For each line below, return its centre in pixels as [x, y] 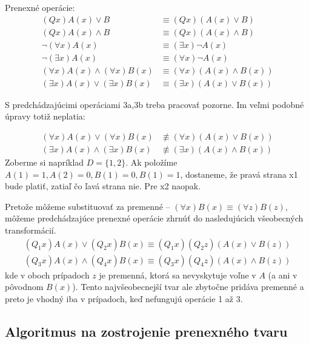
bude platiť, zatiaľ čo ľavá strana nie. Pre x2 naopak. [103, 186]
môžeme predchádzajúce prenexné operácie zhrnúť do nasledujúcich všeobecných [154, 218]
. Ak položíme [151, 162]
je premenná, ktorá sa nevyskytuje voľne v [178, 275]
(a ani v [283, 275]
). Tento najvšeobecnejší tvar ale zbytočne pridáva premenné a [188, 287]
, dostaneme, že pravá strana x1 [239, 174]
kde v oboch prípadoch [47, 275]
